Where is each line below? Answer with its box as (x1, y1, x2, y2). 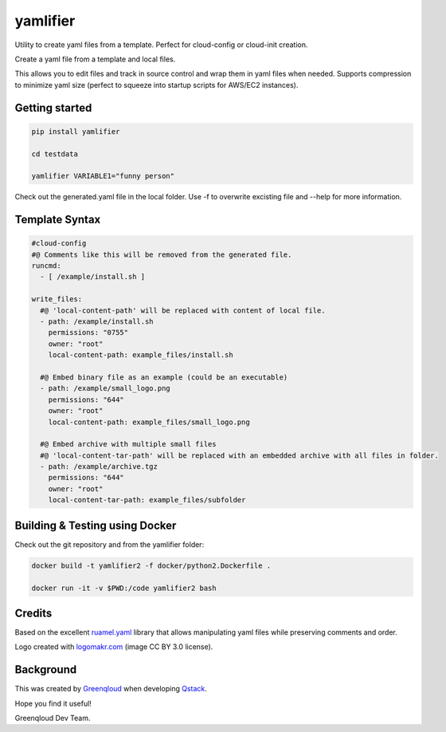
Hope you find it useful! (14, 699, 92, 708)
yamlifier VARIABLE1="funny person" (31, 171, 175, 181)
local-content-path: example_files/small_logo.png (48, 417, 250, 427)
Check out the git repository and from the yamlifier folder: (14, 539, 205, 549)
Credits (14, 606, 53, 620)
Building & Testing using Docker (14, 518, 177, 532)
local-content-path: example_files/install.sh (48, 351, 234, 360)
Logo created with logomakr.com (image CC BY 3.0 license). (14, 642, 213, 651)
